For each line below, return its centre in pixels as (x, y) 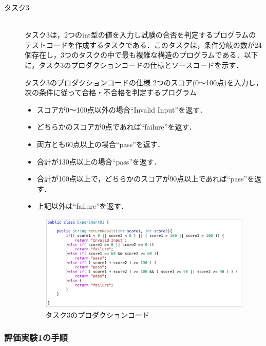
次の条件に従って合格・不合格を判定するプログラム (111, 92)
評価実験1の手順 (36, 338)
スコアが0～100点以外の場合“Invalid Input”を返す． (122, 109)
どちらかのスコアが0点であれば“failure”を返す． (116, 127)
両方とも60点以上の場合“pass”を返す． (101, 144)
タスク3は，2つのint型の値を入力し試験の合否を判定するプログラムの (140, 35)
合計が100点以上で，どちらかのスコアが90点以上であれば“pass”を (146, 179)
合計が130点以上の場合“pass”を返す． (99, 161)
